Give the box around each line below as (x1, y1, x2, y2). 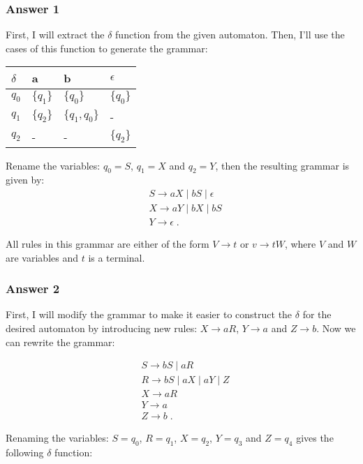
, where (284, 237, 316, 251)
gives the (296, 431, 334, 445)
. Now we (316, 321, 356, 336)
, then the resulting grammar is (215, 158, 350, 172)
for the (302, 307, 332, 322)
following (6, 445, 44, 460)
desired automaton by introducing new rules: (6, 321, 198, 336)
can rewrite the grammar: (6, 334, 115, 349)
